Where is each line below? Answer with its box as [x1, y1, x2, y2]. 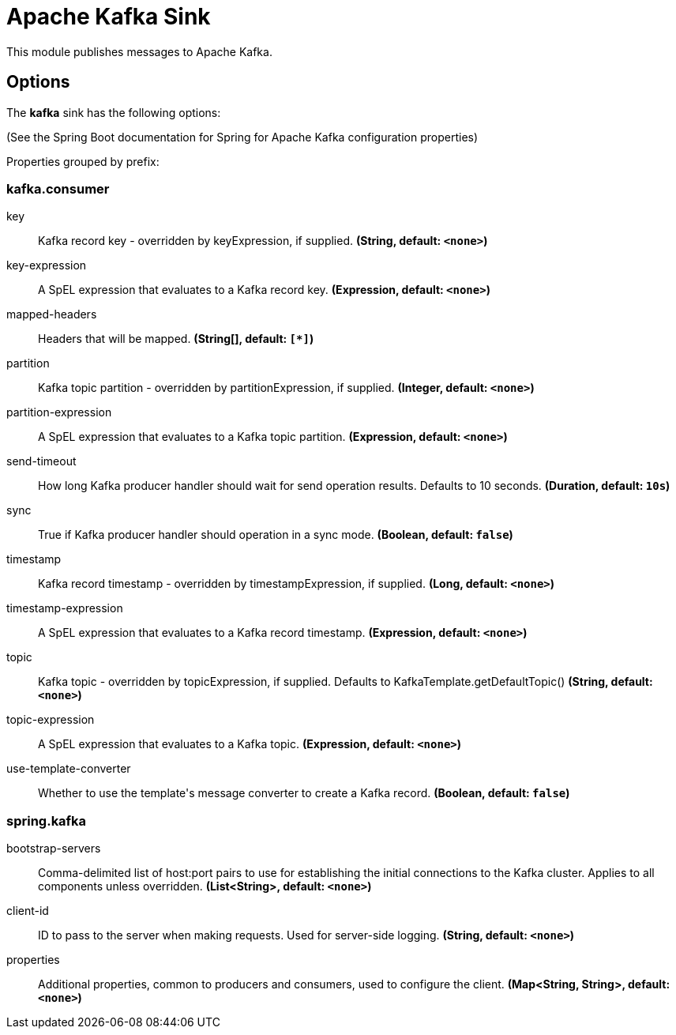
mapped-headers [6, 307, 97, 322]
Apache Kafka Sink [6, 3, 211, 30]
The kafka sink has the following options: [6, 105, 221, 119]
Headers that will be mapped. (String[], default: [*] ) [38, 332, 314, 346]
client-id [6, 904, 49, 918]
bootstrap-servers [6, 841, 101, 856]
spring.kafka [6, 812, 87, 829]
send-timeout [6, 454, 77, 469]
